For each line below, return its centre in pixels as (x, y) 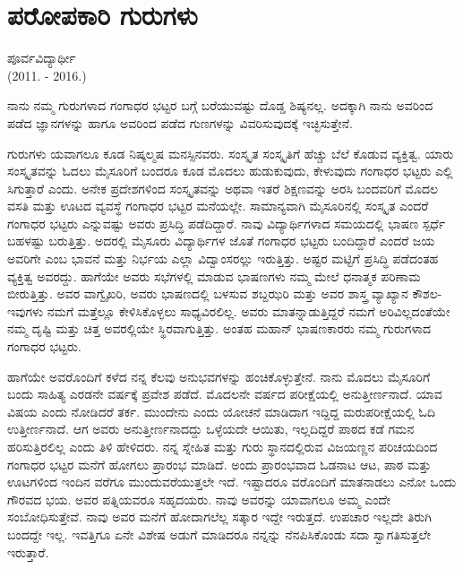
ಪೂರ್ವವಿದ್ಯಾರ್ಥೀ (42, 58)
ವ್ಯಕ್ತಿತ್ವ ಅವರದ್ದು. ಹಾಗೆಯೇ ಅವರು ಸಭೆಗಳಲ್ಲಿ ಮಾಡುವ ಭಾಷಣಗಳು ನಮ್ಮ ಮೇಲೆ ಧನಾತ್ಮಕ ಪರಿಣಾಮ (214, 276)
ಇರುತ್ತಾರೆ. (28, 552)
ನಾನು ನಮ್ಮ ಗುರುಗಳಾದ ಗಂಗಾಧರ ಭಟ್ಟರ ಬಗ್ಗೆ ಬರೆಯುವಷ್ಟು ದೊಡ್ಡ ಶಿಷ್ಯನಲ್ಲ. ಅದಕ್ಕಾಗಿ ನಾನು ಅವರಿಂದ (220, 105)
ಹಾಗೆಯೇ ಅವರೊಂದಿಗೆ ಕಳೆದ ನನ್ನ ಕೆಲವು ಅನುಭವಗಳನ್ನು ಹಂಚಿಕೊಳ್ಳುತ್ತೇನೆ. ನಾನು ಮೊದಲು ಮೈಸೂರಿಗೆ (219, 376)
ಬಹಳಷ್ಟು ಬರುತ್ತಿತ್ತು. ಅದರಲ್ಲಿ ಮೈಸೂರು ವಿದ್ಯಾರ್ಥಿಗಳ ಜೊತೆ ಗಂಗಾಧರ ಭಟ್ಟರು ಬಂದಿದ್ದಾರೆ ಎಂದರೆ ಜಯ (221, 241)
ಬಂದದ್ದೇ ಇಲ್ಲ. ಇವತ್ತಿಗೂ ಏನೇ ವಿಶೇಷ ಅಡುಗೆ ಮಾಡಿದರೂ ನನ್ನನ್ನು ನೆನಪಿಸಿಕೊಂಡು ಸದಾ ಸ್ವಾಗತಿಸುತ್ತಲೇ (219, 534)
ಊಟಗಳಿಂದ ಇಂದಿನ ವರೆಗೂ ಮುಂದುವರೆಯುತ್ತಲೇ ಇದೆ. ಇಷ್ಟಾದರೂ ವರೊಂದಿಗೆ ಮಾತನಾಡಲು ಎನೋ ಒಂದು (232, 482)
